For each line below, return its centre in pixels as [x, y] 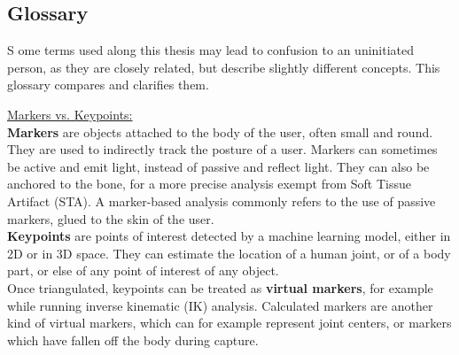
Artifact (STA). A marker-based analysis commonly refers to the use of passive [222, 201]
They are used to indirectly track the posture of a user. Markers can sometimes [222, 149]
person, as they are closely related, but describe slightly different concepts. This [224, 67]
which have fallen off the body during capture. [133, 340]
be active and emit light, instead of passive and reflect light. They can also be [218, 166]
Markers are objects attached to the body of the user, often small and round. [220, 131]
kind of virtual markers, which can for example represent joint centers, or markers [229, 323]
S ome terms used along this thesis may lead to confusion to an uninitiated [211, 50]
